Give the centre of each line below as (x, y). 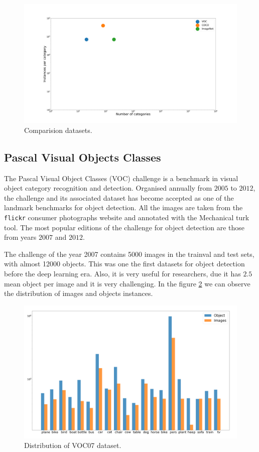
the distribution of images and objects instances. (79, 293)
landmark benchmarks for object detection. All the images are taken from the (123, 207)
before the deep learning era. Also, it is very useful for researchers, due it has (122, 274)
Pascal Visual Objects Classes (83, 157)
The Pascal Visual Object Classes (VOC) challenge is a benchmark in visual (121, 178)
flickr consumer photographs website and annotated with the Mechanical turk (127, 217)
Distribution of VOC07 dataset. (73, 445)
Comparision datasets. (58, 130)
